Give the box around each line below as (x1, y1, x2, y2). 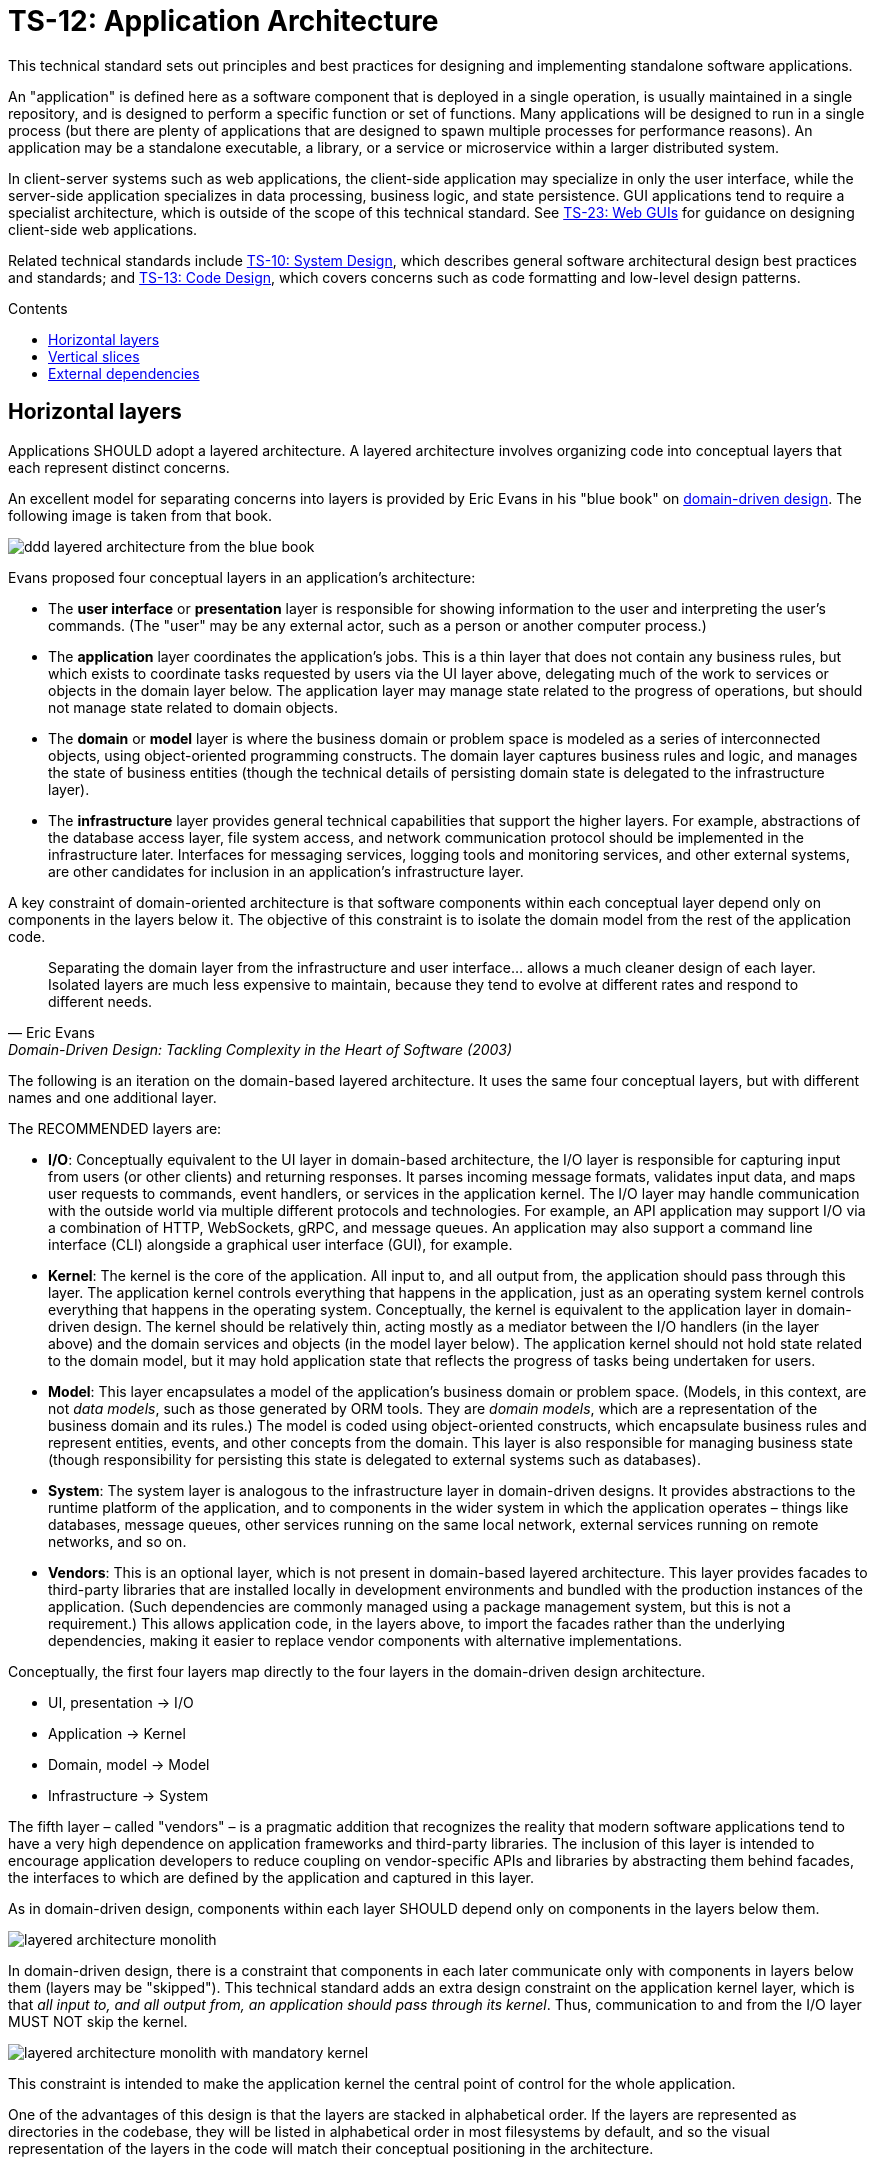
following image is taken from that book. (8, 506, 273, 524)
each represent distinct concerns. (8, 458, 230, 476)
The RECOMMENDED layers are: (8, 1119, 222, 1137)
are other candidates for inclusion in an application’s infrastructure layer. (48, 862, 524, 880)
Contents (8, 299, 68, 317)
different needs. (48, 992, 153, 1010)
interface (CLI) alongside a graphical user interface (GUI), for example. (48, 1235, 513, 1253)
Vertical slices (48, 347, 140, 365)
